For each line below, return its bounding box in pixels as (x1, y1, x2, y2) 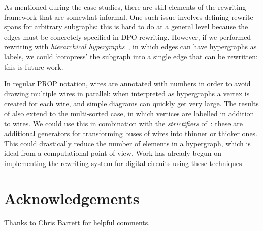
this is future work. (4, 61, 63, 72)
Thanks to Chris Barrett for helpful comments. (4, 217, 150, 227)
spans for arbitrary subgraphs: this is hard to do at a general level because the (4, 21, 248, 32)
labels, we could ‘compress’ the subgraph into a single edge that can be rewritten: (4, 51, 258, 61)
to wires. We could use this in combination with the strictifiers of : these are (4, 118, 243, 128)
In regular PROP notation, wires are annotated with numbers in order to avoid (4, 78, 251, 89)
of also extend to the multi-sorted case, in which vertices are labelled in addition (4, 108, 254, 118)
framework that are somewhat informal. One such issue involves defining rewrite (4, 11, 253, 22)
